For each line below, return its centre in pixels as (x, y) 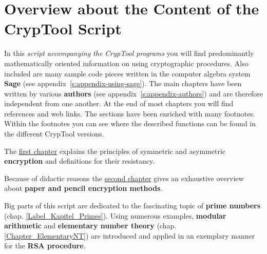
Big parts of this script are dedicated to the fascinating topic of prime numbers (132, 206)
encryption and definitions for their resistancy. (80, 161)
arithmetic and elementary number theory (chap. (90, 226)
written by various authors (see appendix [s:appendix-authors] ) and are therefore (133, 93)
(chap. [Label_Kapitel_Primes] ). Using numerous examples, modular (115, 215)
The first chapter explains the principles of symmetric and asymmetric (115, 151)
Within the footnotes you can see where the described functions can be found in (130, 123)
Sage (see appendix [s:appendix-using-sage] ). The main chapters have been (123, 83)
